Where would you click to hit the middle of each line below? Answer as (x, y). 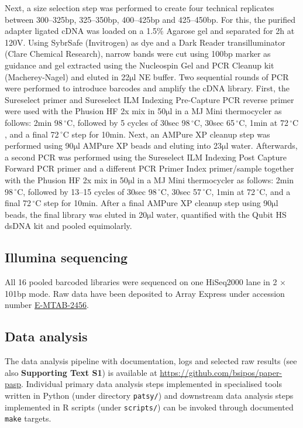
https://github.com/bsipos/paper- (221, 372)
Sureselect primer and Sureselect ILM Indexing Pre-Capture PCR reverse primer (149, 99)
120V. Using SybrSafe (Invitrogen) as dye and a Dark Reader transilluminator (145, 42)
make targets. (28, 418)
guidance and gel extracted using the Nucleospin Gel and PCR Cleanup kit (140, 65)
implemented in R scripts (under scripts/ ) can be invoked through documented (149, 407)
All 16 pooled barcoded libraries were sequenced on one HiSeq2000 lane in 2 (141, 282)
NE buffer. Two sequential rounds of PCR (214, 76)
